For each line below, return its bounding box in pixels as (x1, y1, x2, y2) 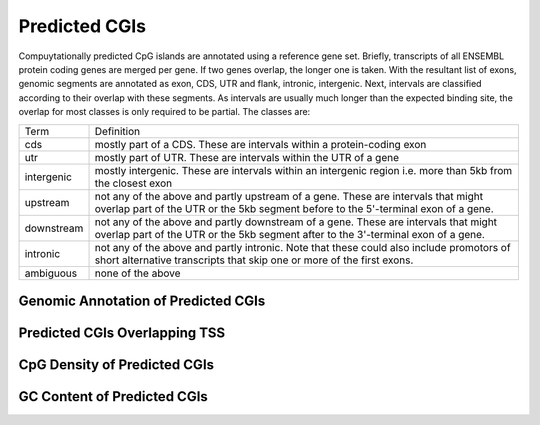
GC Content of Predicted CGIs (18, 388, 209, 405)
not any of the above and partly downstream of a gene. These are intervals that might (94, 215, 498, 229)
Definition (94, 124, 140, 138)
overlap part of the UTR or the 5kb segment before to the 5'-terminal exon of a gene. (94, 201, 494, 215)
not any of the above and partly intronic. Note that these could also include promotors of (94, 240, 511, 254)
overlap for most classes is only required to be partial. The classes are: (18, 106, 311, 118)
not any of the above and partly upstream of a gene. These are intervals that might (94, 189, 484, 203)
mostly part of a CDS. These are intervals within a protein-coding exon (94, 137, 427, 151)
